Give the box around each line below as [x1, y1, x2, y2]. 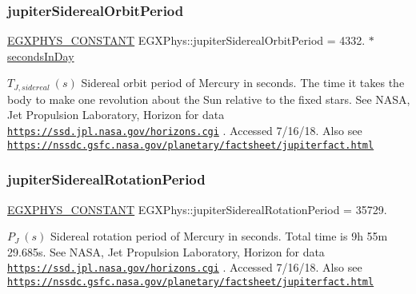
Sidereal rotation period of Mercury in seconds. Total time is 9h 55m [50, 228, 388, 244]
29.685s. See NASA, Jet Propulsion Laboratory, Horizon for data [7, 243, 325, 260]
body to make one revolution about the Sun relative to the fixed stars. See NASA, [7, 90, 410, 107]
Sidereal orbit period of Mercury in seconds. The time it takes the [81, 74, 405, 91]
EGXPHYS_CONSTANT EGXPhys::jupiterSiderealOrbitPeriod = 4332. [7, 32, 366, 49]
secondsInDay [7, 47, 74, 64]
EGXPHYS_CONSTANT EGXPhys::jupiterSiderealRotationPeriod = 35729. [7, 201, 387, 217]
